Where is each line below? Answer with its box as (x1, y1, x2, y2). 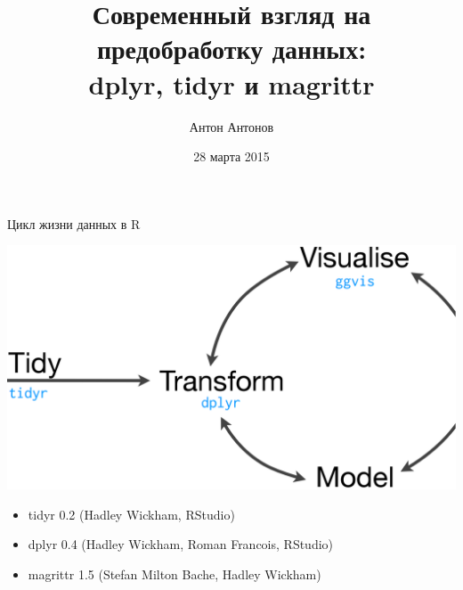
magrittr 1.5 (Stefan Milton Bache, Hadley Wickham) (28, 564, 321, 583)
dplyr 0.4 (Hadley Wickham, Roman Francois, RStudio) (28, 535, 334, 553)
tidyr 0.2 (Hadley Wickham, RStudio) (28, 504, 235, 523)
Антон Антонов (189, 117, 274, 135)
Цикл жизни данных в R (7, 214, 141, 233)
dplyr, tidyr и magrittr (88, 65, 375, 102)
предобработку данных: (96, 30, 367, 67)
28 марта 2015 (193, 147, 270, 166)
